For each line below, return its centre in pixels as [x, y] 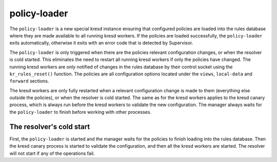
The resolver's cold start [50, 126]
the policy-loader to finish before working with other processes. [80, 112]
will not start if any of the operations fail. [52, 153]
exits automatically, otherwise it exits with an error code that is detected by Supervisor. [101, 43]
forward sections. [29, 81]
